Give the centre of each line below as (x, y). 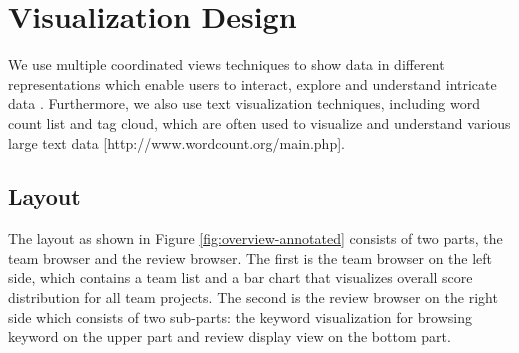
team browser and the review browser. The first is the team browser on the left (250, 257)
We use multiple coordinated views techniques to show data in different (226, 64)
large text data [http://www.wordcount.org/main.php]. (176, 142)
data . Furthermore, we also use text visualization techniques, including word (244, 103)
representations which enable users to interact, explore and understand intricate (252, 83)
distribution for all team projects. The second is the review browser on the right (253, 297)
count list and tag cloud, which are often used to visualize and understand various (259, 122)
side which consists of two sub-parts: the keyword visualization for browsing (240, 316)
